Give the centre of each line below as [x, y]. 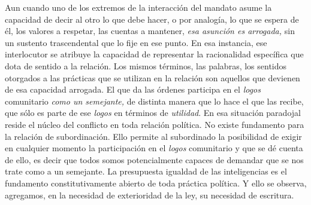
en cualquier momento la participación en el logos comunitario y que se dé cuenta [154, 148]
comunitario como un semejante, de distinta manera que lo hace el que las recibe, [154, 101]
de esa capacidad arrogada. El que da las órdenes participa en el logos [133, 89]
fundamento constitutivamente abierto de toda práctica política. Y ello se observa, [156, 183]
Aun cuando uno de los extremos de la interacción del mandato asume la [138, 7]
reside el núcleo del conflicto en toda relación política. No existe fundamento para [155, 124]
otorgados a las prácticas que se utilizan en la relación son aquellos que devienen [153, 77]
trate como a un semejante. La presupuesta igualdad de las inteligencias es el [146, 171]
